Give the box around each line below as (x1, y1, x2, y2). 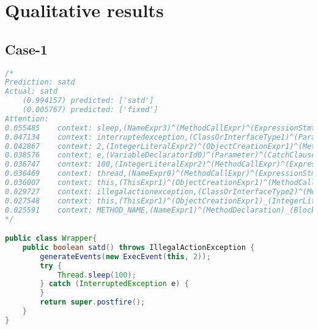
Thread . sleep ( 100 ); (57, 270, 136, 279)
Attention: (5, 114, 49, 123)
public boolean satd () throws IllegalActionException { (22, 243, 255, 252)
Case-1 (5, 39, 48, 58)
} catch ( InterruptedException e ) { (40, 279, 189, 289)
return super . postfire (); (40, 298, 146, 307)
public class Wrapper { (5, 234, 97, 243)
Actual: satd (5, 87, 57, 96)
